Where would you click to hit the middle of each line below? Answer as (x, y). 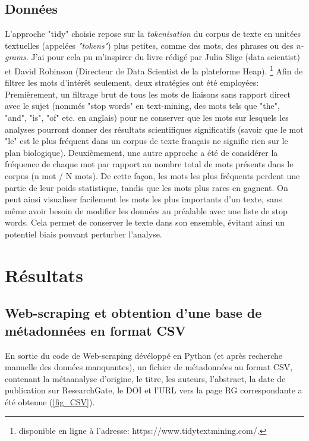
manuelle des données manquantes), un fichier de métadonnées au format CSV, (149, 367)
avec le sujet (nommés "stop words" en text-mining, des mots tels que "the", (142, 106)
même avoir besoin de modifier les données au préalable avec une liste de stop (146, 210)
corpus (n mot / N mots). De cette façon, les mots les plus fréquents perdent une (152, 175)
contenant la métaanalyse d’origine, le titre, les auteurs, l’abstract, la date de (145, 378)
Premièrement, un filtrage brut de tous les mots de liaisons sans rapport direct (148, 94)
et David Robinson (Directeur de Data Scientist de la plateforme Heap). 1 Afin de (154, 70)
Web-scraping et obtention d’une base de (133, 313)
